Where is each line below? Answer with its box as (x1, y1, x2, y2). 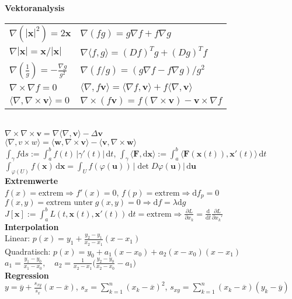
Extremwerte (5, 175, 58, 187)
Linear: (5, 232, 30, 244)
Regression (5, 269, 49, 281)
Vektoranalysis (5, 2, 65, 13)
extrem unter (46, 199, 93, 207)
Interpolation (5, 220, 59, 232)
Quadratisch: (5, 245, 51, 257)
